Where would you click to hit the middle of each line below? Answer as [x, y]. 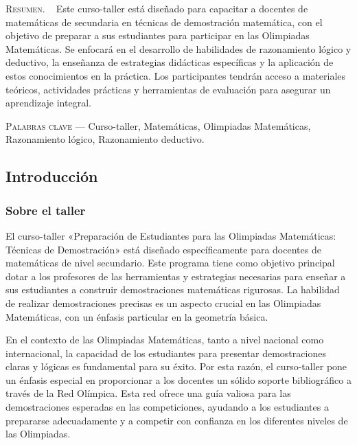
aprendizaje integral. [48, 103]
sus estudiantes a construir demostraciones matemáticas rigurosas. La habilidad [173, 289]
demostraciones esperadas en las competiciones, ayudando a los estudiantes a [167, 407]
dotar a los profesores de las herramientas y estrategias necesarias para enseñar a [176, 276]
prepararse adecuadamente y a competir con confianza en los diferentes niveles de [177, 420]
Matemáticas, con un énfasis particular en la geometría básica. [137, 316]
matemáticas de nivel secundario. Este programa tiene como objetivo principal [170, 263]
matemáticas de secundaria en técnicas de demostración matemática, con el [164, 22]
